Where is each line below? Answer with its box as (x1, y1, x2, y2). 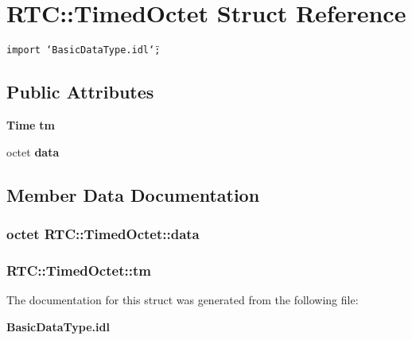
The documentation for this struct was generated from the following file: (6, 292, 359, 308)
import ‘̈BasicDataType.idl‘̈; (6, 44, 161, 56)
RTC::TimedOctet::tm (6, 260, 151, 280)
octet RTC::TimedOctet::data (6, 223, 200, 243)
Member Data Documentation (6, 182, 260, 207)
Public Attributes (6, 79, 154, 104)
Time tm (6, 116, 55, 133)
